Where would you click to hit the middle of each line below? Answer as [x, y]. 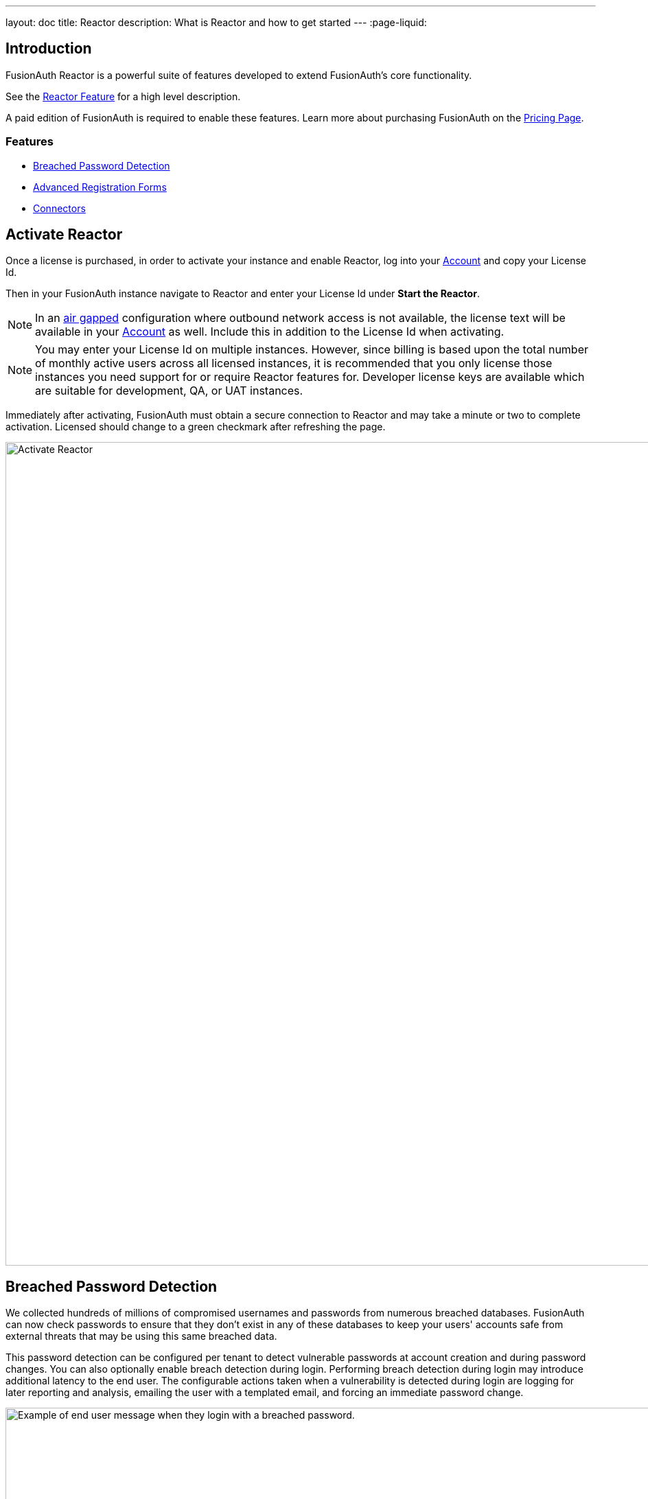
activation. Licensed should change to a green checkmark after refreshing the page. [196, 427]
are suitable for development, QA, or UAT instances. [169, 391]
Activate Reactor [64, 235]
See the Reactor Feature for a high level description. [123, 96]
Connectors [59, 208]
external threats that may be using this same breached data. [141, 1336]
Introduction [49, 49]
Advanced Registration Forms [100, 187]
